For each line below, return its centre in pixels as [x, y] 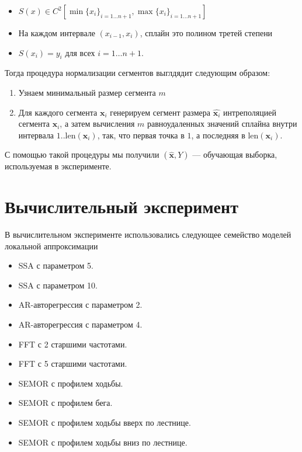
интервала [36, 135]
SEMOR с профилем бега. [65, 403]
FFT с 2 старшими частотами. [73, 344]
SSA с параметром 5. [56, 265]
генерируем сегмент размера [160, 112]
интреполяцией [249, 112]
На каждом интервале [57, 33]
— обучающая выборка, [235, 154]
